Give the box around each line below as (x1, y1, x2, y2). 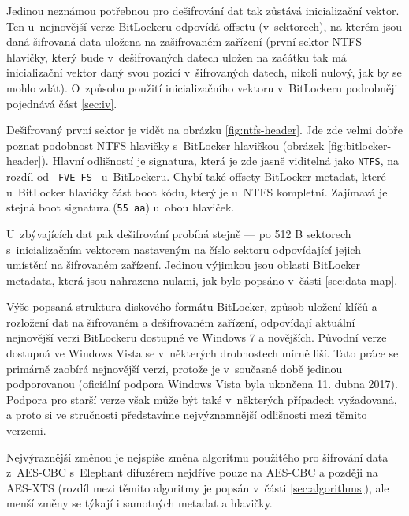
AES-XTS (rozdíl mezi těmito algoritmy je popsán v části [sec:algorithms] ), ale (6, 479, 389, 495)
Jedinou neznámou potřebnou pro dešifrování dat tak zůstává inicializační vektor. (6, 2, 400, 18)
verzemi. (6, 422, 46, 439)
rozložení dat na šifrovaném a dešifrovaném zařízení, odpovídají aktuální (6, 313, 355, 330)
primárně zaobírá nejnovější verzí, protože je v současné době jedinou (6, 360, 343, 376)
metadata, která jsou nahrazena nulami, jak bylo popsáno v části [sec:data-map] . (6, 271, 398, 288)
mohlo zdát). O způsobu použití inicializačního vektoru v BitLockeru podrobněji (6, 79, 398, 95)
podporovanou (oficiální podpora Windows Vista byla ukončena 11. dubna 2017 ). (6, 376, 398, 392)
